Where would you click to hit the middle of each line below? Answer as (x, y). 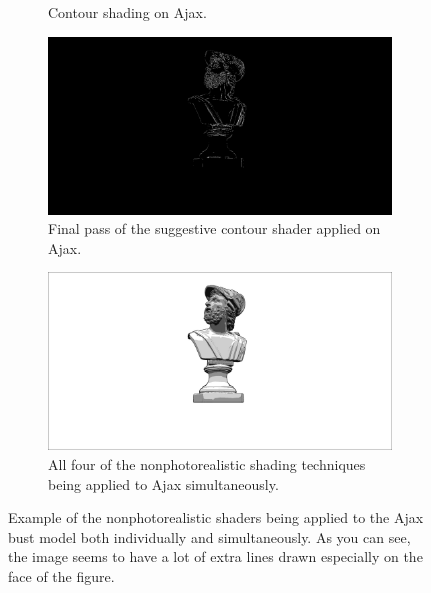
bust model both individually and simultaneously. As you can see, (209, 536)
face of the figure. (61, 576)
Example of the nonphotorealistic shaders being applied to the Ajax (216, 517)
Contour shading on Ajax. (127, 12)
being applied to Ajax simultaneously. (163, 483)
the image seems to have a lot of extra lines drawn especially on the (215, 556)
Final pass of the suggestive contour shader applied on (214, 228)
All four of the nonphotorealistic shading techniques (207, 464)
